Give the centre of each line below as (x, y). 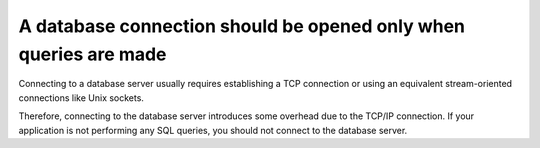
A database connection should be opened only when (241, 26)
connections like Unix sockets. (81, 97)
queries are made (92, 54)
